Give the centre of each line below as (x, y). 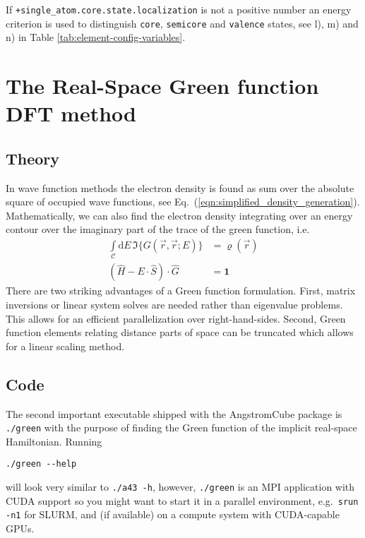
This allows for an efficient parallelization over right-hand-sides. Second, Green (176, 318)
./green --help (41, 464)
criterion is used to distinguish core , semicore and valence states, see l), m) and (182, 23)
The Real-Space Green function (162, 86)
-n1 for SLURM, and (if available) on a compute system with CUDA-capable (173, 514)
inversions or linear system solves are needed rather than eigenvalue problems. (174, 305)
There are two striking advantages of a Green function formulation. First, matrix (181, 291)
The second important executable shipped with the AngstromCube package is (174, 413)
